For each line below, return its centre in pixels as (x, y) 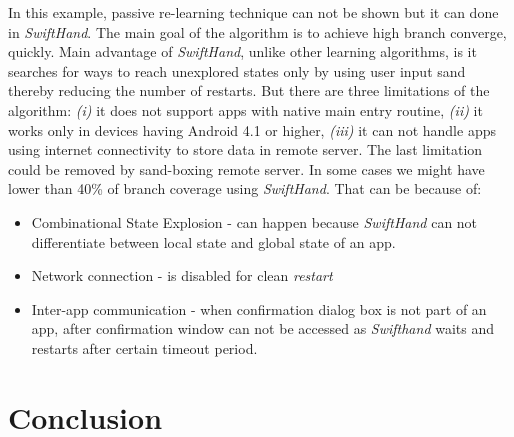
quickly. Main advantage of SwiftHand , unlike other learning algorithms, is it (242, 51)
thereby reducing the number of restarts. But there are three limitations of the (249, 90)
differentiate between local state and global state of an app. (213, 241)
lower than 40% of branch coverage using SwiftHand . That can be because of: (245, 188)
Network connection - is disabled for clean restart (182, 275)
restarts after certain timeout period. (144, 347)
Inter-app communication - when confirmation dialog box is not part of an (259, 308)
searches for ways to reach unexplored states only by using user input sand (237, 70)
